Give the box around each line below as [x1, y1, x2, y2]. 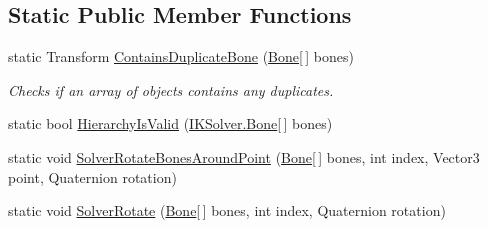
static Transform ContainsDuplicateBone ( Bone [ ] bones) [8, 46, 354, 67]
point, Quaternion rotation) [8, 166, 177, 187]
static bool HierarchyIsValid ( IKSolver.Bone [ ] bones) [8, 113, 333, 134]
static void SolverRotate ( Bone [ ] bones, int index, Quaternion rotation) [8, 200, 446, 221]
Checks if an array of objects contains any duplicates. [8, 79, 334, 100]
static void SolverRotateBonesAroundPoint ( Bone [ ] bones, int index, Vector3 [8, 146, 480, 167]
